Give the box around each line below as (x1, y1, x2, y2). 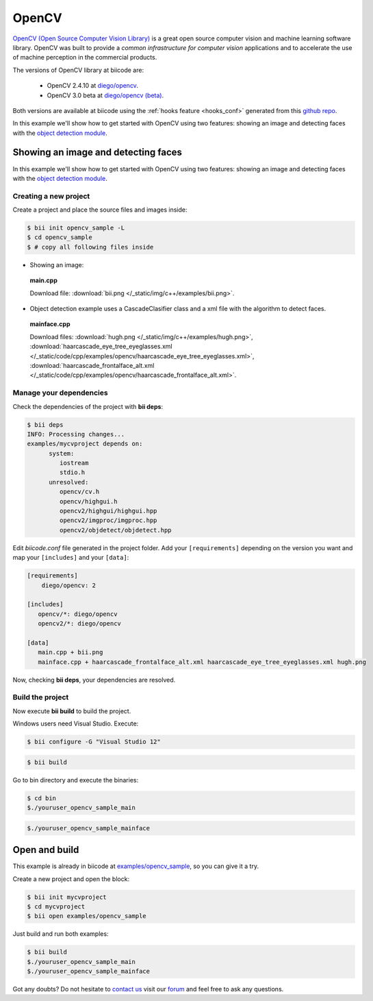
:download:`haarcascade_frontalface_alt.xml (29, 361, 155, 369)
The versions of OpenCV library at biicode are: (12, 66, 144, 74)
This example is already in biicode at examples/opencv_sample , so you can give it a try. (12, 862, 259, 870)
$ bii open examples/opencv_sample (27, 912, 146, 920)
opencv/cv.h (59, 488, 100, 496)
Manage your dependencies (12, 388, 109, 397)
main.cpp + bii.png (38, 648, 103, 656)
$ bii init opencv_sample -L (27, 224, 125, 232)
